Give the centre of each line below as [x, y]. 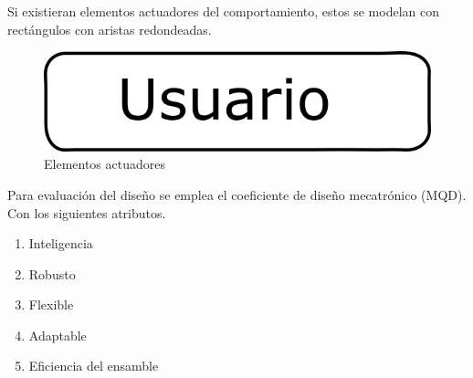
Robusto [52, 273]
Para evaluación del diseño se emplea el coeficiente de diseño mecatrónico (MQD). [237, 194]
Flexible [51, 304]
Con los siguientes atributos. [87, 212]
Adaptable [58, 335]
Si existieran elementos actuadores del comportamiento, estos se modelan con [224, 11]
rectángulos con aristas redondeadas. [110, 29]
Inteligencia [61, 243]
